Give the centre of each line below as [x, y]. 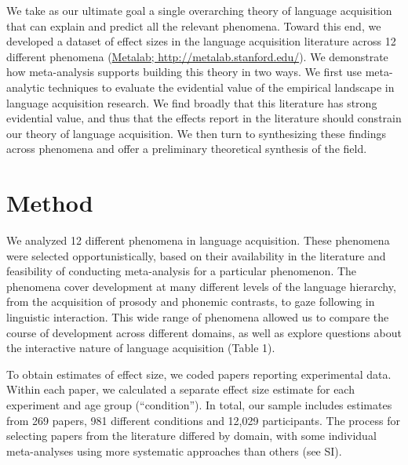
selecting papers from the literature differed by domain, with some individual [191, 436]
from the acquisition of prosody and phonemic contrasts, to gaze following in [191, 302]
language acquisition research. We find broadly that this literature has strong [192, 102]
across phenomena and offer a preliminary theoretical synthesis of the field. [187, 149]
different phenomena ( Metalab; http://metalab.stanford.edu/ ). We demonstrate [197, 56]
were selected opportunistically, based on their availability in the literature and [196, 255]
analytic [25, 87]
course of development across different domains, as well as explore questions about [204, 332]
